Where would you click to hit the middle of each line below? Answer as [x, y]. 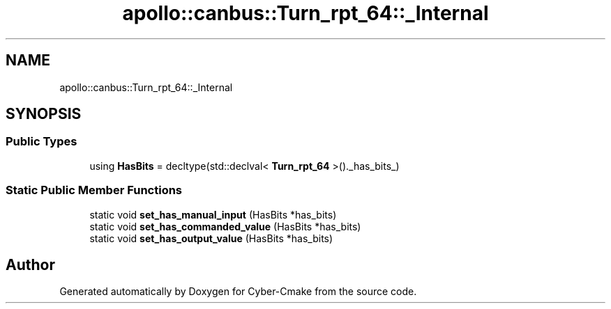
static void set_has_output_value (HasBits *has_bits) [211, 238]
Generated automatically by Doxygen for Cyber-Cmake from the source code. [238, 292]
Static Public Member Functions [94, 190]
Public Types [42, 142]
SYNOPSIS [44, 114]
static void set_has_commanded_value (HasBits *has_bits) [225, 226]
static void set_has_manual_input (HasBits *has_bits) [213, 214]
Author [30, 264]
